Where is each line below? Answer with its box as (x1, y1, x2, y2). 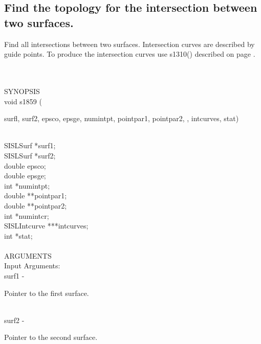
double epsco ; (4, 160, 46, 171)
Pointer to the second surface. (4, 332, 98, 342)
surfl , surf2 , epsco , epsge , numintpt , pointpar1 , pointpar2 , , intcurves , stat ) (4, 113, 239, 124)
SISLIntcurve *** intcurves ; (4, 220, 89, 231)
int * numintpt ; (4, 180, 50, 191)
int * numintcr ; (4, 210, 49, 221)
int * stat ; (4, 230, 33, 241)
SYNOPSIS (4, 85, 40, 96)
